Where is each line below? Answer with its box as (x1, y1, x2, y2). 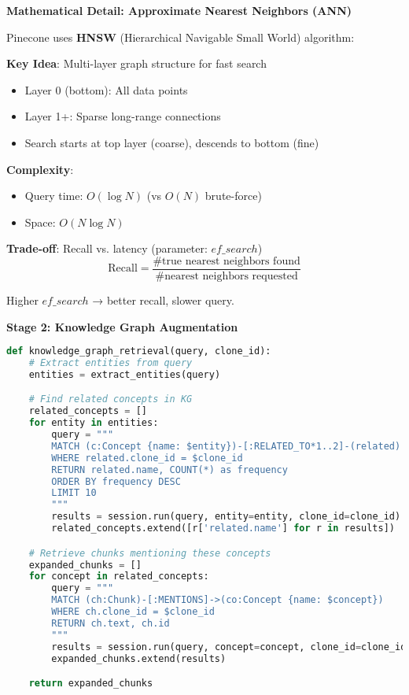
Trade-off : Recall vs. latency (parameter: (6, 240, 208, 257)
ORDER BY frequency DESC (51, 475, 181, 487)
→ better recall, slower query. (92, 292, 234, 308)
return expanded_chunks (28, 678, 153, 689)
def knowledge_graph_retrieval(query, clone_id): (6, 346, 271, 357)
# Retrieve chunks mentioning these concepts (28, 547, 271, 559)
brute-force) (204, 187, 262, 204)
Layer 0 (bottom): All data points (24, 81, 188, 98)
